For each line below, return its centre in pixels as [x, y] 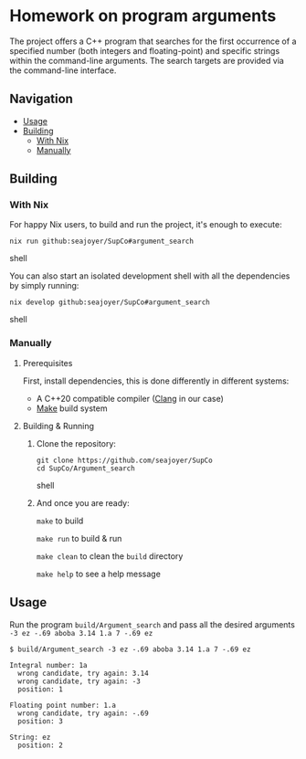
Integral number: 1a [49, 665]
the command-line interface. [63, 70]
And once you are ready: [83, 502]
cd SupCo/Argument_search [85, 468]
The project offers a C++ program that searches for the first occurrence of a [153, 41]
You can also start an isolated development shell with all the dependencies [150, 276]
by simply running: [44, 286]
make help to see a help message [99, 574]
